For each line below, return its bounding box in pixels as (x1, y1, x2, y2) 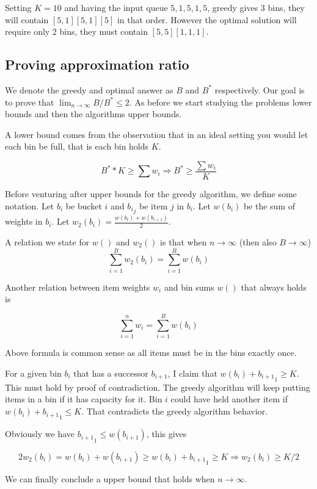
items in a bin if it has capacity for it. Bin (5, 393, 162, 405)
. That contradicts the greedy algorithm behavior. (81, 405, 268, 418)
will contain (5, 13, 49, 26)
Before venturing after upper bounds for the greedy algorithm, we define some (5, 187, 297, 200)
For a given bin (5, 366, 62, 379)
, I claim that (167, 366, 217, 379)
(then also (239, 236, 277, 248)
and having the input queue (64, 1, 168, 13)
